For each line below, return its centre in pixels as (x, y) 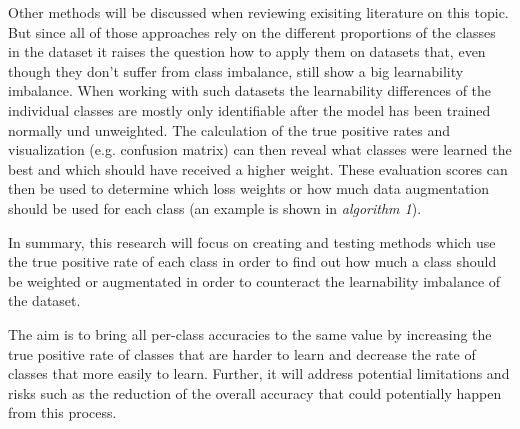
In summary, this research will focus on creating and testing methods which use (252, 241)
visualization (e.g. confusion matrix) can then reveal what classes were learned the (260, 149)
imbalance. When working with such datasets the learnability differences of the (250, 90)
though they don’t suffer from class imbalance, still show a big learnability (236, 70)
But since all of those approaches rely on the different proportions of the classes (252, 31)
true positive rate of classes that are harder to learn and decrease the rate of (242, 353)
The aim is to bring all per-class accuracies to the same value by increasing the (250, 333)
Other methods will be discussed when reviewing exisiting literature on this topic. (258, 12)
